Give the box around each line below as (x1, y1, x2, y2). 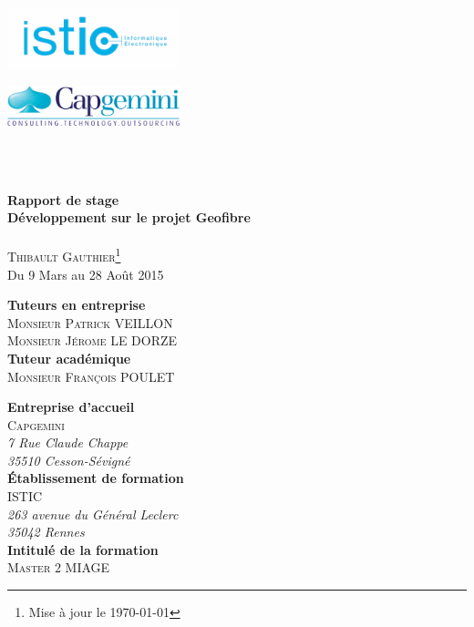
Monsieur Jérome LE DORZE (7, 331, 178, 350)
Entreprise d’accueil (7, 397, 135, 416)
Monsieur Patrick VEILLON (7, 313, 173, 332)
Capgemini (7, 415, 65, 434)
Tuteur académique (7, 348, 131, 367)
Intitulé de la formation (7, 540, 159, 559)
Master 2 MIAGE (7, 558, 110, 577)
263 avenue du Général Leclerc (7, 504, 179, 523)
